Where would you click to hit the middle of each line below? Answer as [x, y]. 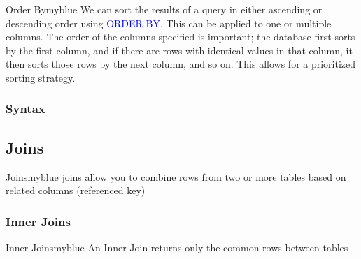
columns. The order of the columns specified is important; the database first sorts [180, 37]
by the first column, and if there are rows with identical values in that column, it [179, 50]
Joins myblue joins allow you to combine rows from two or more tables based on [176, 176]
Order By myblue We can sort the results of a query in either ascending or [164, 9]
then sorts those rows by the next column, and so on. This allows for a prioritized [181, 64]
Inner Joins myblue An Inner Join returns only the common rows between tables [177, 247]
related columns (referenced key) [76, 190]
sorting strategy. [41, 77]
